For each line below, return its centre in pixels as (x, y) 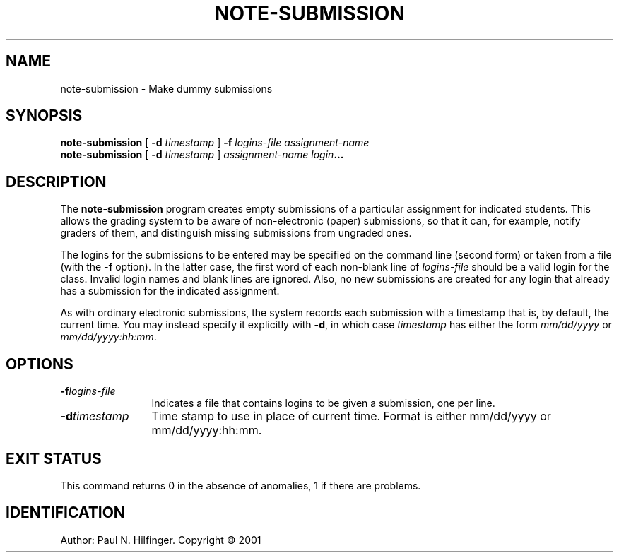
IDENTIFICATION (65, 513)
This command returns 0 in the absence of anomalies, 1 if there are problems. (241, 485)
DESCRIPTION (56, 182)
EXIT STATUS (54, 458)
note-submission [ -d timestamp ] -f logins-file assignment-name (215, 143)
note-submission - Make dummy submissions (166, 88)
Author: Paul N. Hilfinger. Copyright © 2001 (161, 540)
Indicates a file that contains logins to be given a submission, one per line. (323, 403)
